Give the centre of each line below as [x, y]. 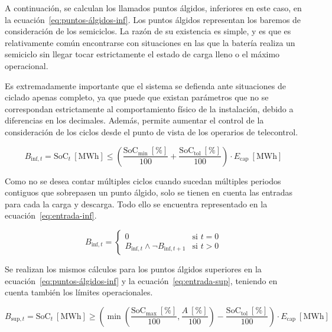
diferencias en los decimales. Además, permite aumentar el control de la [134, 120]
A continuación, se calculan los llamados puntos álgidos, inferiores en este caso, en [153, 8]
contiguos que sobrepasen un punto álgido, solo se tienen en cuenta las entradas [149, 192]
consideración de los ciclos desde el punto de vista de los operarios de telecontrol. [152, 131]
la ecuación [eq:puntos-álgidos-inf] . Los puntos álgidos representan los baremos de [153, 19]
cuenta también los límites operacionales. [79, 292]
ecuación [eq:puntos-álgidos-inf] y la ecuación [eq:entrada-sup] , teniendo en [141, 280]
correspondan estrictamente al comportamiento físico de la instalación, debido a [149, 108]
